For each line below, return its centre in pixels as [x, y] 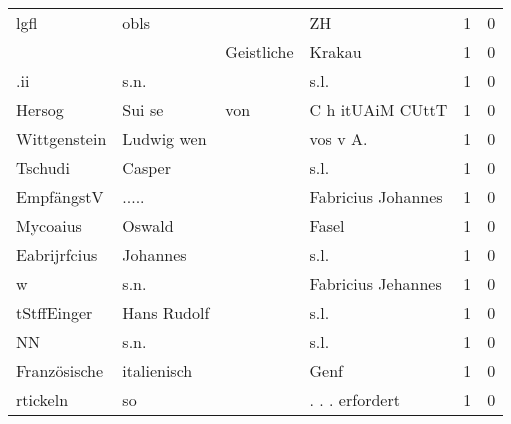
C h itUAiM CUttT [378, 109]
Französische [60, 370]
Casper [146, 167]
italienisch [157, 370]
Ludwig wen [164, 138]
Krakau [335, 51]
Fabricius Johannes [376, 196]
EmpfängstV [60, 196]
